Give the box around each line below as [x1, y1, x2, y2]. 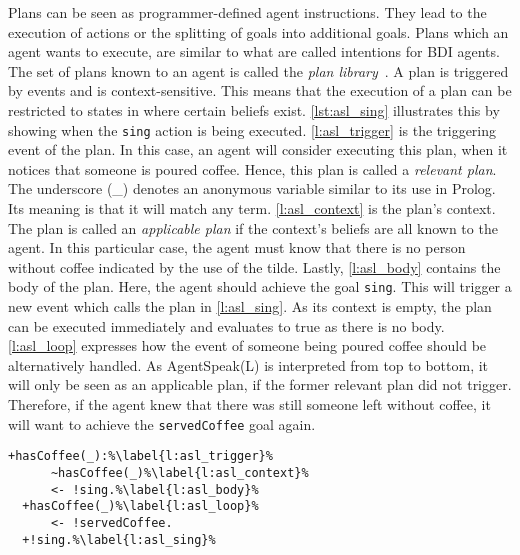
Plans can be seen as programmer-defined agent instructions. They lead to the [8, 2, 487, 22]
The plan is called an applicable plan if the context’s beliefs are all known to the [8, 217, 498, 238]
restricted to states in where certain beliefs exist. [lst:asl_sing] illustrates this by [8, 99, 500, 120]
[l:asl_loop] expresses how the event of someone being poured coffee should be [8, 335, 487, 356]
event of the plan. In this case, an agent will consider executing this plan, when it [8, 139, 508, 160]
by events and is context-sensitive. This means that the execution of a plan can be [8, 80, 512, 101]
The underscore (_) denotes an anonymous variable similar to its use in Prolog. [8, 178, 496, 199]
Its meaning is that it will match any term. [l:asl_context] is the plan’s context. [8, 198, 496, 218]
